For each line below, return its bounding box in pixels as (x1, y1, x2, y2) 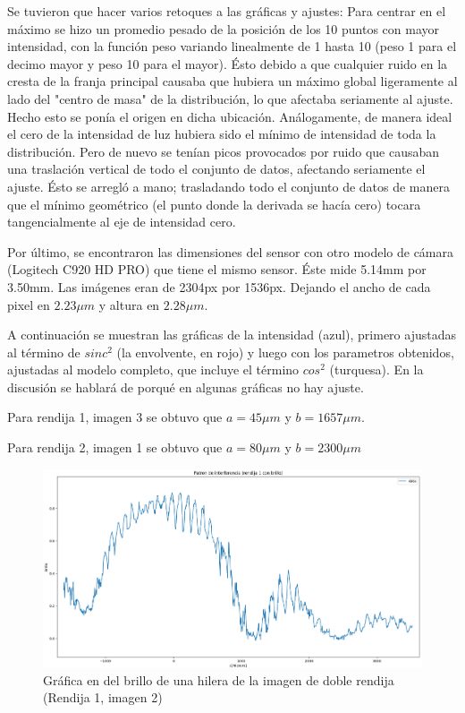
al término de (7, 342, 80, 361)
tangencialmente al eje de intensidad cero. (7, 212, 236, 231)
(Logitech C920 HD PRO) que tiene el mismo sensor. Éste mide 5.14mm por (7, 260, 427, 279)
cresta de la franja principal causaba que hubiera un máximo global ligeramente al (7, 72, 458, 90)
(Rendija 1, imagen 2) (43, 688, 163, 707)
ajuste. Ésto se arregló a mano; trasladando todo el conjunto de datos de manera (7, 176, 451, 195)
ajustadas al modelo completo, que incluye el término (7, 360, 300, 379)
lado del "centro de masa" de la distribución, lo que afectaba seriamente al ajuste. (7, 89, 453, 107)
